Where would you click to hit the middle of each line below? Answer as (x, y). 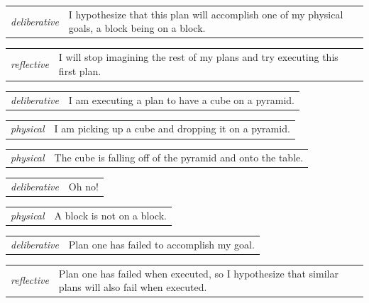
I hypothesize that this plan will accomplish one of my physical (206, 14)
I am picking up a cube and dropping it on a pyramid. (172, 128)
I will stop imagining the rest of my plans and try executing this (198, 57)
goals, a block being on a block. (137, 28)
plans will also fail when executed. (133, 287)
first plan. (80, 70)
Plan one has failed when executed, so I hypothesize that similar (198, 273)
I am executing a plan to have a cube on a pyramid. (181, 99)
